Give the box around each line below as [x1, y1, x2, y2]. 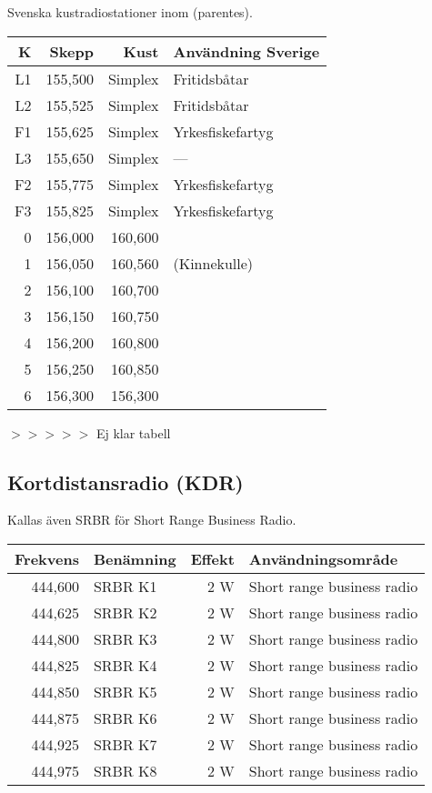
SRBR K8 [93, 759, 157, 781]
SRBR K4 [93, 654, 157, 676]
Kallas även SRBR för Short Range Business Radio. [7, 510, 296, 529]
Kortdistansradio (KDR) [7, 467, 244, 496]
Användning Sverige [173, 40, 320, 62]
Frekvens [15, 547, 79, 569]
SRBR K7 [93, 733, 157, 755]
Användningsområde [248, 547, 398, 569]
